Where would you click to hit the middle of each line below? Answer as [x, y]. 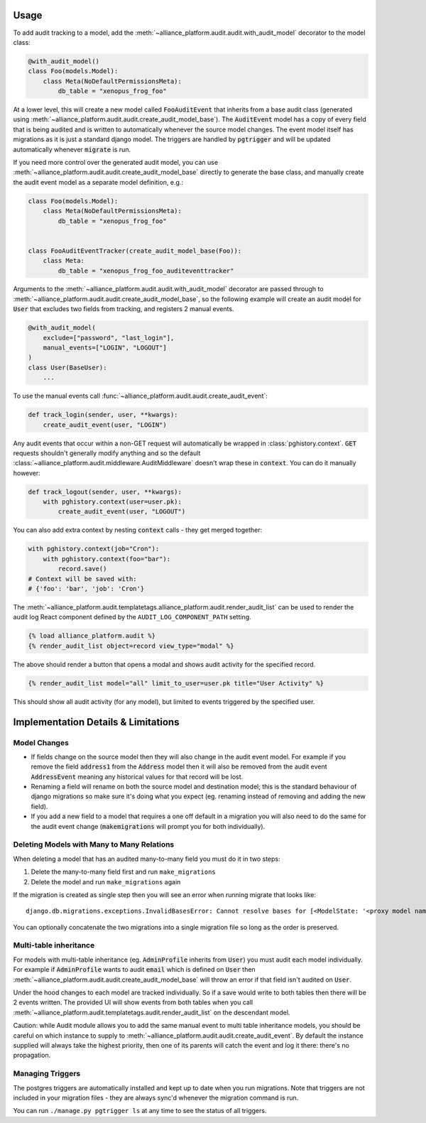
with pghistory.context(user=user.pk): [113, 502]
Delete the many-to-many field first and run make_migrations [123, 872]
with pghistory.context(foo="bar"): [106, 559]
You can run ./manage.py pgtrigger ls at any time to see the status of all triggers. [140, 1111]
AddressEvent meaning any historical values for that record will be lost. [137, 776]
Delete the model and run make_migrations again [106, 881]
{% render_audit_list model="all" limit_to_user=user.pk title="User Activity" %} [176, 683]
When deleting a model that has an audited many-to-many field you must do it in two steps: [147, 859]
